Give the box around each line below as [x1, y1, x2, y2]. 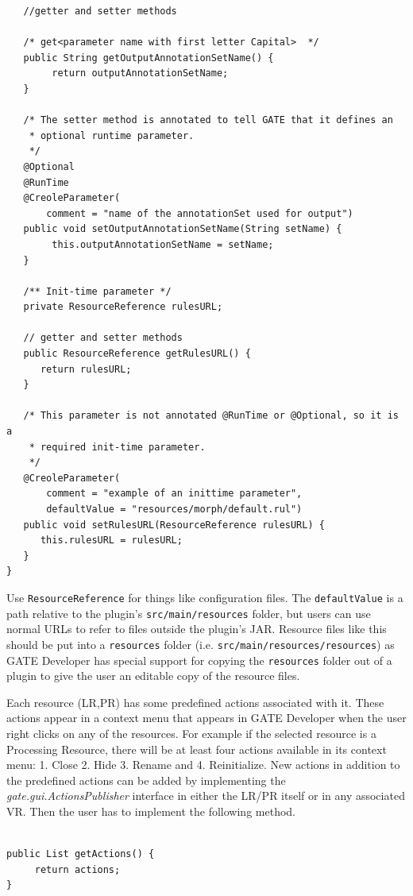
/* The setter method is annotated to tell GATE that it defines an [23, 114, 393, 126]
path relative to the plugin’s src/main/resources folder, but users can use [6, 604, 371, 621]
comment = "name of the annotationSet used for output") [46, 207, 353, 219]
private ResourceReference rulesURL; [23, 301, 223, 313]
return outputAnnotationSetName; [52, 68, 229, 79]
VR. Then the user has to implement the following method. [6, 802, 295, 819]
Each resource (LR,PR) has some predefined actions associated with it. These [6, 693, 384, 710]
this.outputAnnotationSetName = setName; [52, 238, 274, 250]
